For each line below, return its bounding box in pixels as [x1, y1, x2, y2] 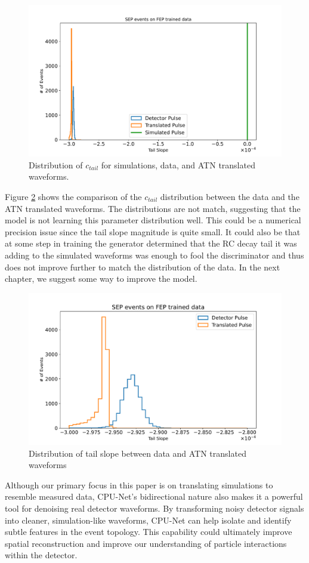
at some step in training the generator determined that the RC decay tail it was [5, 237, 297, 250]
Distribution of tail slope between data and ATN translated [29, 447, 246, 459]
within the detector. [5, 549, 78, 561]
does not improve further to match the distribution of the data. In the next [5, 260, 280, 273]
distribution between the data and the [160, 190, 299, 203]
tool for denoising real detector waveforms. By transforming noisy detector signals [5, 502, 304, 514]
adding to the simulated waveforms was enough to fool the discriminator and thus [5, 248, 304, 261]
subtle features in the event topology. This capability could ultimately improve [5, 525, 292, 538]
